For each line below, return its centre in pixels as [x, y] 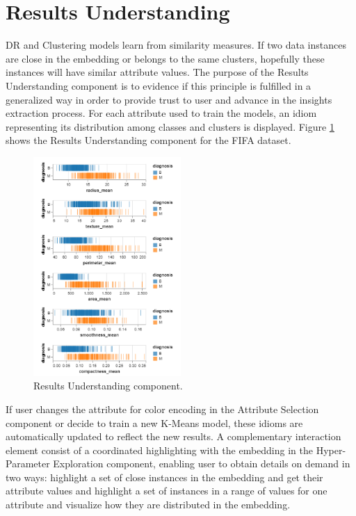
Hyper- [331, 450]
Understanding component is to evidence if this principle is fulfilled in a [159, 85]
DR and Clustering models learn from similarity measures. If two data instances [176, 45]
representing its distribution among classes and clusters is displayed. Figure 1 [170, 126]
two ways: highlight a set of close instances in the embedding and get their [164, 477]
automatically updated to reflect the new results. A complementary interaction [173, 436]
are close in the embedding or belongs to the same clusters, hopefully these [165, 58]
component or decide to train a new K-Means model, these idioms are [154, 422]
